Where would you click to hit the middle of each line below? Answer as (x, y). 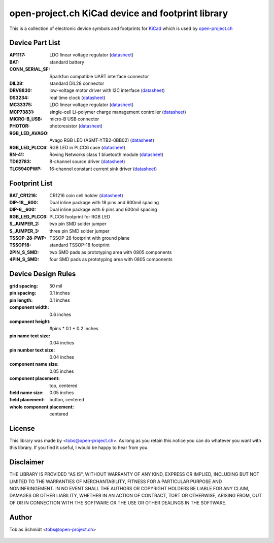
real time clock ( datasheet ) (77, 98)
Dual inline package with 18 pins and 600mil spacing (104, 202)
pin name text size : (30, 336)
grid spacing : (24, 286)
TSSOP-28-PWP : (28, 238)
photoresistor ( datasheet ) (76, 126)
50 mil (56, 286)
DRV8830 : (21, 90)
